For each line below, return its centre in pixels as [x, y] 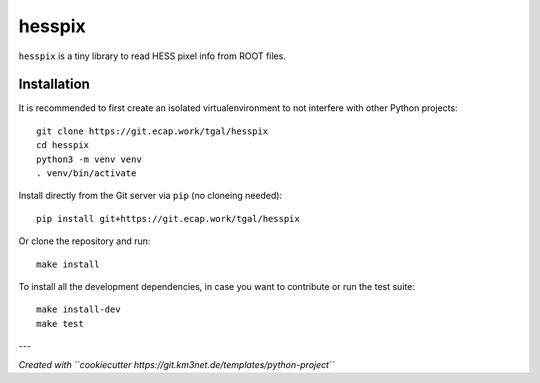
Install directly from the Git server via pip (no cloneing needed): [150, 196]
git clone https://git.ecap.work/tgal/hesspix [152, 131]
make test [60, 323]
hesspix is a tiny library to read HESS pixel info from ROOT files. [152, 56]
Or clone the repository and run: [84, 241]
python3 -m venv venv [89, 159]
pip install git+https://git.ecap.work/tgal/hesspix [168, 218]
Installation [54, 84]
